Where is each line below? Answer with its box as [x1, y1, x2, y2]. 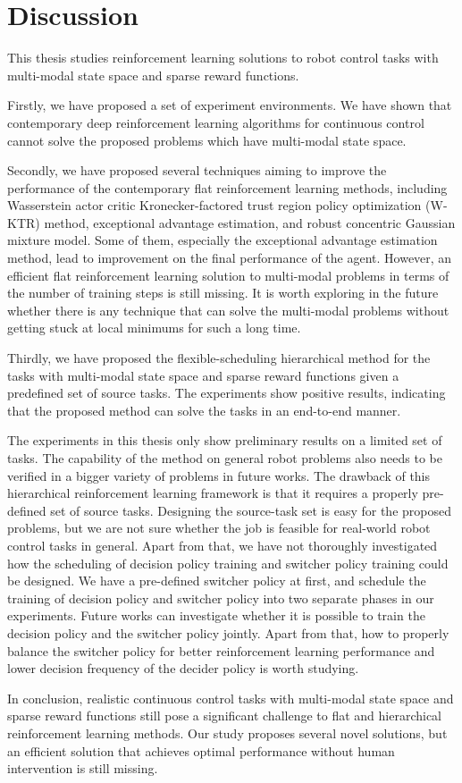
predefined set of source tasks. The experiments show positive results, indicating [7, 383, 446, 402]
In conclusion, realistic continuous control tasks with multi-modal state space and [7, 688, 454, 707]
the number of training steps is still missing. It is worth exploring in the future [7, 283, 439, 302]
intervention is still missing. [7, 759, 158, 778]
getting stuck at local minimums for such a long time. [7, 318, 301, 337]
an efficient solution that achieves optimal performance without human [7, 741, 395, 760]
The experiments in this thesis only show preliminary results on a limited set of [7, 431, 442, 450]
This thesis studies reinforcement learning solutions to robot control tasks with [7, 48, 439, 67]
